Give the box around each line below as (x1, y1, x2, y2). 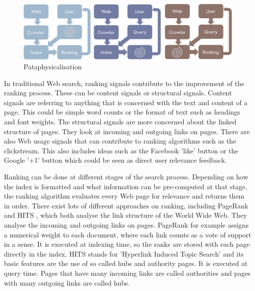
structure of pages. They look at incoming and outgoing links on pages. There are (4, 126, 250, 136)
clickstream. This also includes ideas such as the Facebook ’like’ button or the (4, 145, 238, 155)
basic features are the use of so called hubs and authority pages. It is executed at (4, 258, 248, 268)
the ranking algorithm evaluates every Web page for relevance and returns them (4, 191, 245, 201)
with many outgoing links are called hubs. (4, 277, 130, 288)
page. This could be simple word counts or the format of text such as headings (4, 107, 240, 117)
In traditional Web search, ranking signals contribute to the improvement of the (4, 78, 245, 88)
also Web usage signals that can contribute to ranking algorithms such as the (4, 136, 236, 146)
